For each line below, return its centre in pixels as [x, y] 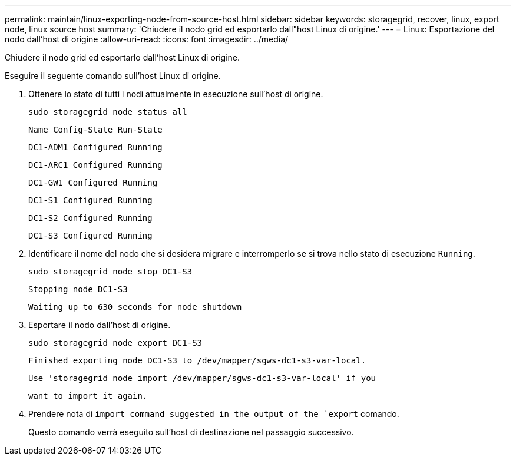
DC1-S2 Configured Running [90, 218]
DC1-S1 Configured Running [90, 200]
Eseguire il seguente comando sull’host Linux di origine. [113, 76]
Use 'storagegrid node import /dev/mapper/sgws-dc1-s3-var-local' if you [202, 378]
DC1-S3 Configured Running [90, 236]
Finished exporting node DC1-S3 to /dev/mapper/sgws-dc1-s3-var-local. [197, 360]
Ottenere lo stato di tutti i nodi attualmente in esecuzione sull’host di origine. [176, 94]
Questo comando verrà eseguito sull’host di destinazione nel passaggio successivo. [191, 432]
